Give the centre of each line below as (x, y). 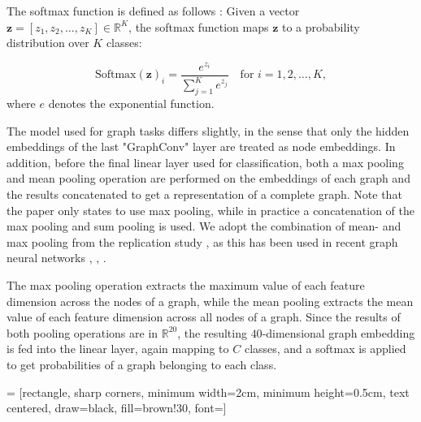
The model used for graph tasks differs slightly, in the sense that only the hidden (208, 130)
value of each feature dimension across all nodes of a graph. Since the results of (204, 317)
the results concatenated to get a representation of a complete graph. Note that (204, 194)
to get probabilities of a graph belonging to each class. (142, 364)
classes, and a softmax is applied (325, 349)
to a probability (321, 26)
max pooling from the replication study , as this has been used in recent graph (202, 241)
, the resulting (212, 332)
